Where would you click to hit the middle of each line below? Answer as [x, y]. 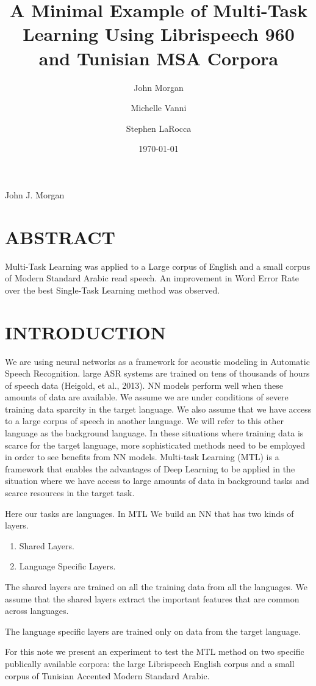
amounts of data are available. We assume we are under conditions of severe [147, 397]
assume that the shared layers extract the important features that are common [152, 598]
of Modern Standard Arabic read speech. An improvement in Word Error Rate [152, 278]
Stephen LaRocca [159, 128]
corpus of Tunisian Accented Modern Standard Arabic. [107, 675]
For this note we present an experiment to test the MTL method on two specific [155, 652]
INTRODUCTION [86, 332]
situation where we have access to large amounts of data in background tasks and [157, 481]
